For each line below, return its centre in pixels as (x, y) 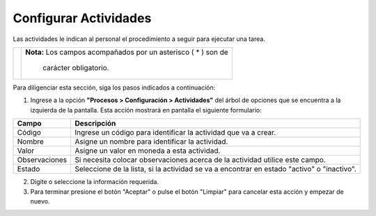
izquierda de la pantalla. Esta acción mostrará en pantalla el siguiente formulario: (146, 110)
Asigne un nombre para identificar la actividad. (151, 142)
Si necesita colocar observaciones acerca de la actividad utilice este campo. (201, 160)
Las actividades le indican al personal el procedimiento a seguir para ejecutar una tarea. (139, 39)
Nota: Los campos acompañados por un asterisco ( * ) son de (127, 52)
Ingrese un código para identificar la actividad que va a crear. (175, 133)
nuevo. (40, 201)
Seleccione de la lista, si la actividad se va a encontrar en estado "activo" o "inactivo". (216, 169)
